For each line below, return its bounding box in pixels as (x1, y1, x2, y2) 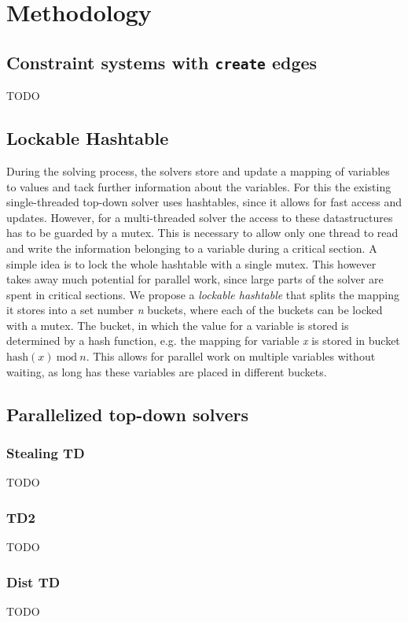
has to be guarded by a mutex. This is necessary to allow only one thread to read (6, 224, 399, 241)
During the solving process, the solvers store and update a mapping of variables (6, 162, 390, 179)
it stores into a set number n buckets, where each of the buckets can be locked (6, 302, 383, 318)
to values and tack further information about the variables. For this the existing (6, 178, 391, 194)
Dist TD (6, 572, 61, 591)
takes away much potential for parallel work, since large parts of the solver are (6, 271, 384, 287)
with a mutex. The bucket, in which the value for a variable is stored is (6, 317, 349, 333)
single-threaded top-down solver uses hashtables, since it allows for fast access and (6, 194, 402, 210)
